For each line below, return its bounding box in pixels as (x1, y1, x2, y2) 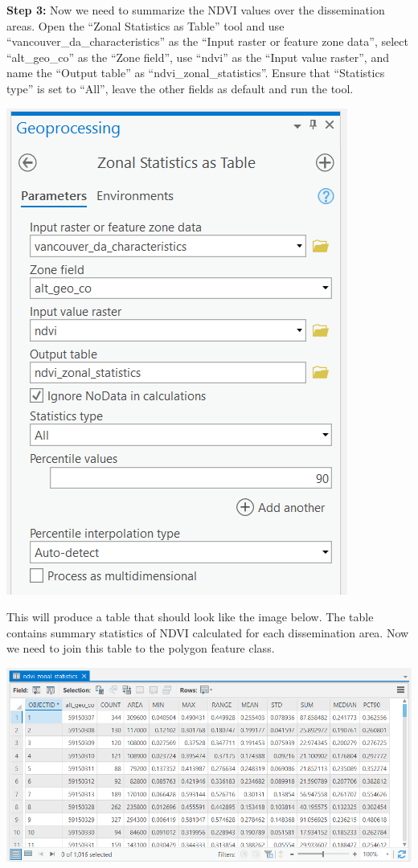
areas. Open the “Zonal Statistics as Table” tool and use (6, 17, 285, 34)
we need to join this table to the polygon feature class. (6, 640, 275, 657)
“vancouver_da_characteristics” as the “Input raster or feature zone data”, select (6, 33, 408, 50)
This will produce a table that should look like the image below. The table (6, 608, 374, 625)
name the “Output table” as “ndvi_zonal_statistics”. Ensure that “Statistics (6, 64, 385, 81)
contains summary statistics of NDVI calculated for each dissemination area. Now (6, 624, 409, 641)
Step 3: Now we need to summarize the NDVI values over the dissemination (6, 2, 385, 18)
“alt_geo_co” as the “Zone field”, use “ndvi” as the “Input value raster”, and (6, 48, 389, 65)
